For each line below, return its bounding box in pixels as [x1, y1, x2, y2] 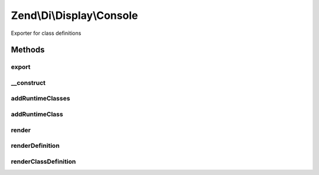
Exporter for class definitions [11, 30, 82, 37]
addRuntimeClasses [11, 95, 70, 103]
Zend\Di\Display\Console [11, 9, 138, 22]
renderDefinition [11, 142, 60, 150]
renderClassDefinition [11, 157, 76, 166]
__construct [11, 79, 46, 87]
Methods [11, 45, 45, 55]
